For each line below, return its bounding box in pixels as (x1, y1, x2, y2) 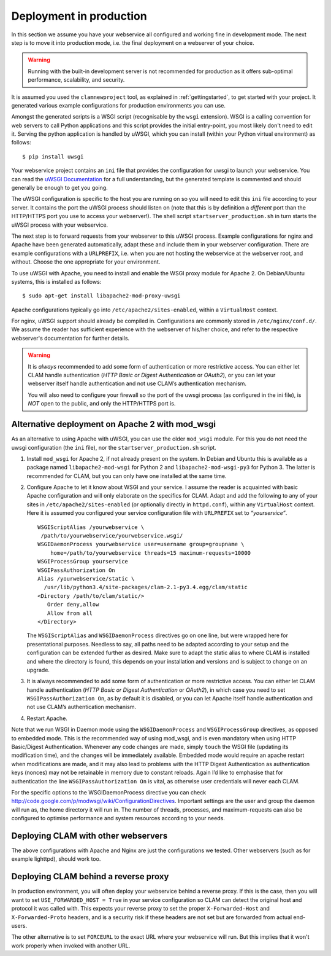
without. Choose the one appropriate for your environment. (11, 258, 161, 265)
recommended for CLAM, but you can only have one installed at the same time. (26, 472, 227, 479)
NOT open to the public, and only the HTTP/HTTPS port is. (28, 400, 176, 407)
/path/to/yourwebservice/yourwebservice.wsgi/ (40, 532, 183, 539)
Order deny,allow (47, 601, 99, 608)
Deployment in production (11, 9, 147, 23)
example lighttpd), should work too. (11, 855, 101, 863)
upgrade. (26, 666, 50, 673)
